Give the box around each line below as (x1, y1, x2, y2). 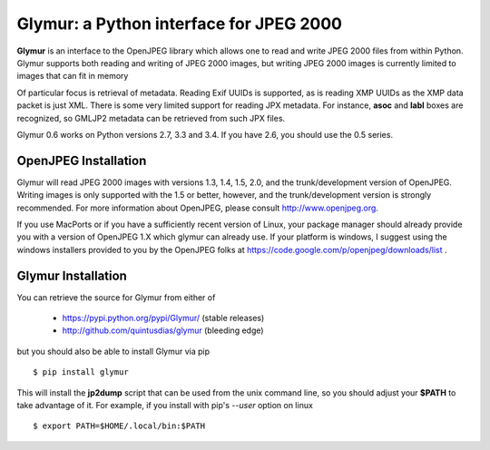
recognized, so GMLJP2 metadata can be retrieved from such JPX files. (16, 112, 286, 123)
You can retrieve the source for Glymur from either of (16, 291, 216, 303)
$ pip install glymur (33, 367, 129, 377)
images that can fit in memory (16, 71, 129, 82)
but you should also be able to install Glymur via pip (16, 346, 211, 357)
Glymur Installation (16, 268, 127, 283)
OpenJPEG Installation (16, 152, 147, 168)
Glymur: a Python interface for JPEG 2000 (16, 14, 342, 34)
